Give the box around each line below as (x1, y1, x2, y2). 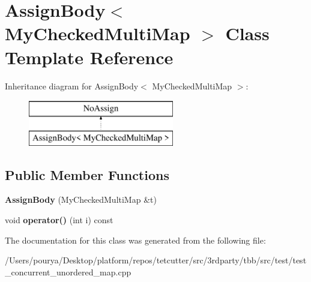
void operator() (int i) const (5, 214, 113, 226)
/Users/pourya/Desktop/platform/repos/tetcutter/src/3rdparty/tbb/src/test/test (5, 254, 307, 266)
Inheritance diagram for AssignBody (5, 79, 139, 92)
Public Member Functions (5, 165, 169, 184)
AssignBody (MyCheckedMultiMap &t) (5, 193, 157, 206)
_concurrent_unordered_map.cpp (5, 265, 131, 278)
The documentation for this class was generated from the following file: (5, 233, 266, 246)
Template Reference (5, 44, 174, 69)
